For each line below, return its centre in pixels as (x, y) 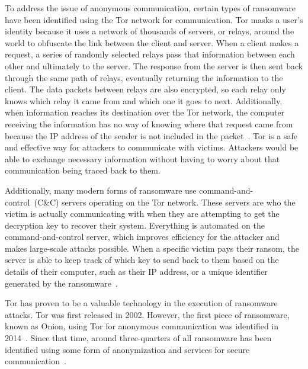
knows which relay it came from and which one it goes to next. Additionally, (144, 100)
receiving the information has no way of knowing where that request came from (149, 123)
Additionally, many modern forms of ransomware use (101, 190)
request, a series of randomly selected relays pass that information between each (150, 54)
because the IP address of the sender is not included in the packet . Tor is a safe (151, 135)
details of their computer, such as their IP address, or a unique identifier (136, 272)
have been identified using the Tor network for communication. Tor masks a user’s (154, 19)
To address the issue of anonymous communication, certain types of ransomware (150, 8)
